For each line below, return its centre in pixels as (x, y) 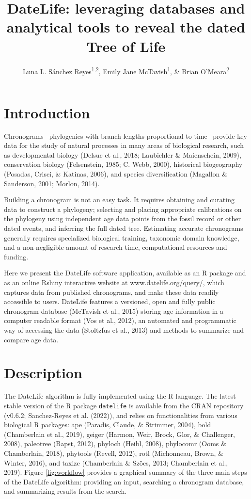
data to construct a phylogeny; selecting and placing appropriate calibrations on (123, 209)
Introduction (47, 112)
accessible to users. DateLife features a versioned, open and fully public (110, 301)
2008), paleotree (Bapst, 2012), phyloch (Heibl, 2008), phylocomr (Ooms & (115, 443)
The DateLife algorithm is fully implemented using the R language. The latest (120, 396)
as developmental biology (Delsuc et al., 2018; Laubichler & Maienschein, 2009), (123, 154)
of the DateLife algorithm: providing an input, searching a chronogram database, (124, 481)
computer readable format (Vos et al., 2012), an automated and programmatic (120, 320)
